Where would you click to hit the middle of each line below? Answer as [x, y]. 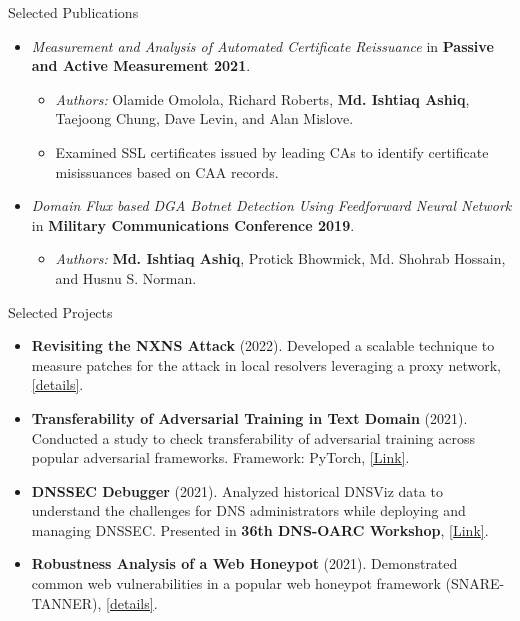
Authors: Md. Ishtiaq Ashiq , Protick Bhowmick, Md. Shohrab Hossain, [280, 258]
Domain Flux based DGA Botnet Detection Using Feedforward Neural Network [271, 205]
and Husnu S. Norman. [126, 277]
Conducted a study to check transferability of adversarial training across [253, 437]
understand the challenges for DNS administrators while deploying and [248, 510]
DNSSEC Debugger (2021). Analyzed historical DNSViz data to [237, 490]
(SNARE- [475, 583]
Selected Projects [60, 311]
